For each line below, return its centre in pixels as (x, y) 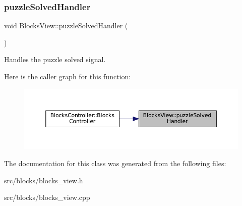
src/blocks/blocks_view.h (44, 180)
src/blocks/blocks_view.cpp (47, 197)
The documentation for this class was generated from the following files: (115, 163)
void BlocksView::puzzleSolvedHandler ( (66, 25)
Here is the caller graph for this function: (68, 76)
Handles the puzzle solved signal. (55, 59)
